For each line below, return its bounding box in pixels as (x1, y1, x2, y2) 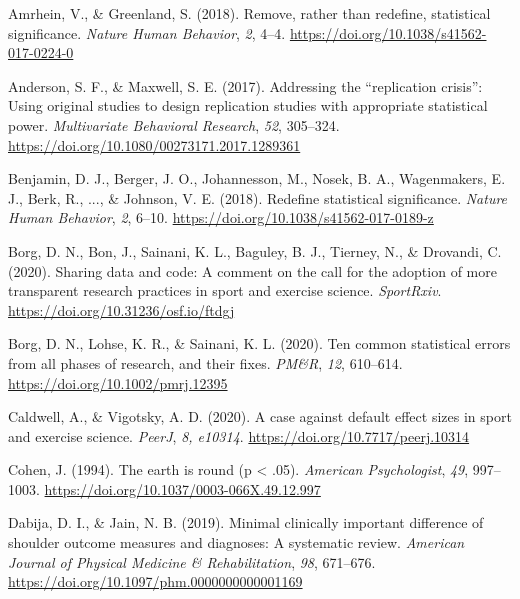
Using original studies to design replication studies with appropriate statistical (8, 95, 488, 116)
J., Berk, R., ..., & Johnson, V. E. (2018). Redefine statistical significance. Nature (8, 187, 508, 208)
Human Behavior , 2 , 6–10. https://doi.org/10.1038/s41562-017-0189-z (8, 207, 434, 228)
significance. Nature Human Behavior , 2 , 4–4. (8, 22, 286, 43)
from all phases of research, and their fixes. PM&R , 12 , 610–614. (8, 352, 403, 373)
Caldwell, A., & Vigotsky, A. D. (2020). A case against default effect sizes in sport (8, 406, 512, 427)
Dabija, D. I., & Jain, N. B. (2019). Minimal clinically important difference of (8, 512, 484, 533)
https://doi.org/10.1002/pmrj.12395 (8, 372, 228, 393)
